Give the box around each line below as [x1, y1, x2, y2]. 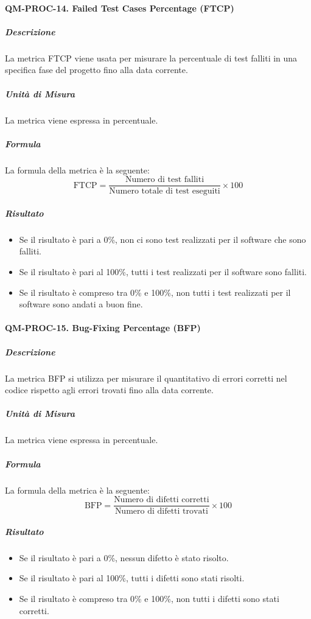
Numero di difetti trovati [114, 507, 208, 516]
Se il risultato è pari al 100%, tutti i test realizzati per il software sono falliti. [19, 265, 307, 278]
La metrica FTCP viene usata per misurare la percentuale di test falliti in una [5, 51, 298, 64]
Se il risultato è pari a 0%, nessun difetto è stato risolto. [19, 551, 229, 564]
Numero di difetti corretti [114, 495, 209, 505]
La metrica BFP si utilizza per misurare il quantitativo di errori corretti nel [5, 371, 287, 384]
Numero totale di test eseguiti [109, 187, 220, 196]
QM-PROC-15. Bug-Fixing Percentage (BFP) [5, 321, 201, 334]
